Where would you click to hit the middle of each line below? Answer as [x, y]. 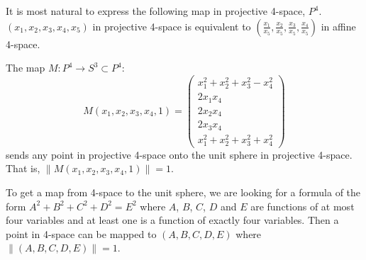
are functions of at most [303, 206]
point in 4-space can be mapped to [81, 233]
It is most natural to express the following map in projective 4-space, [156, 11]
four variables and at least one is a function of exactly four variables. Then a [172, 220]
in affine [338, 26]
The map [26, 68]
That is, [23, 168]
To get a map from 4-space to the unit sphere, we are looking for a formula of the [183, 192]
